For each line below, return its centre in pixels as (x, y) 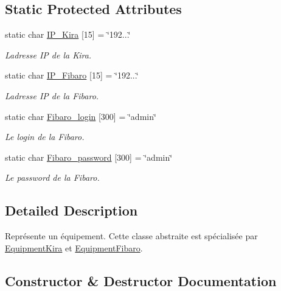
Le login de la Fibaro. (45, 137)
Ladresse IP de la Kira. (48, 54)
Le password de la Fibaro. (52, 177)
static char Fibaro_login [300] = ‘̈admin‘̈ (81, 116)
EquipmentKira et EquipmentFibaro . (74, 247)
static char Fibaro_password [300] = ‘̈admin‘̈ (89, 157)
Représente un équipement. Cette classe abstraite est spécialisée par (131, 236)
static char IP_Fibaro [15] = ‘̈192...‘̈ (72, 75)
